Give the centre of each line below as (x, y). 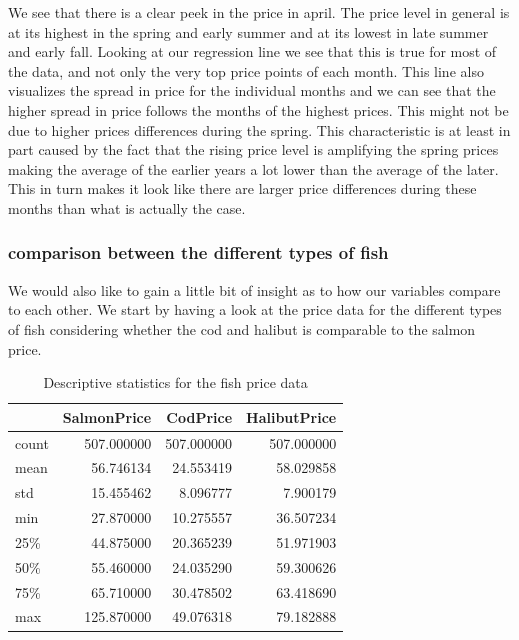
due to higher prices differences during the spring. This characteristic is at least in (259, 129)
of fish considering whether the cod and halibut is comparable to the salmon (242, 328)
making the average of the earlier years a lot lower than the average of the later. (253, 168)
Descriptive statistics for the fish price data (175, 382)
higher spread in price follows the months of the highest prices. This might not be (258, 109)
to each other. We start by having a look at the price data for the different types (255, 309)
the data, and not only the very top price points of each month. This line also (246, 70)
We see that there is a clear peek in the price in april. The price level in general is (259, 12)
